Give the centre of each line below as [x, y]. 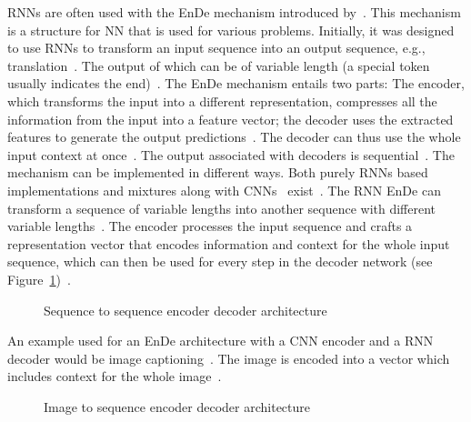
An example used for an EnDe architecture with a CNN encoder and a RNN [220, 341]
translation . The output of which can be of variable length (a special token [219, 65]
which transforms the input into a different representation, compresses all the [222, 100]
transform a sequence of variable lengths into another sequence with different [222, 208]
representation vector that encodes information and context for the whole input [229, 243]
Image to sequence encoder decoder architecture [177, 406]
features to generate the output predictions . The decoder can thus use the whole [234, 137]
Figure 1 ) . [39, 279]
